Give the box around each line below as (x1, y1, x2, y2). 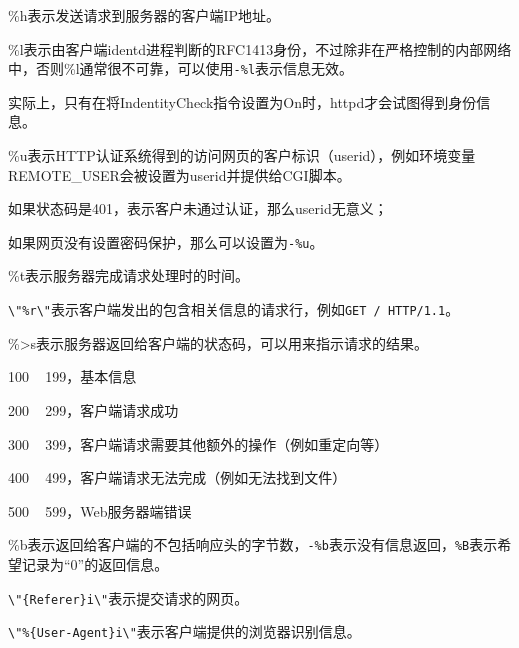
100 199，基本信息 (8, 366, 137, 387)
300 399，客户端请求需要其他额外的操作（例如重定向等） (8, 433, 389, 454)
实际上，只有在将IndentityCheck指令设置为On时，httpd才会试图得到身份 (8, 91, 477, 112)
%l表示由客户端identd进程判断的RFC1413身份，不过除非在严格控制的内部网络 (8, 38, 512, 59)
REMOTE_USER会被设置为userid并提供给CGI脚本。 (8, 164, 351, 185)
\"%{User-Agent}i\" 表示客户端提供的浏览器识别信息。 (8, 621, 361, 642)
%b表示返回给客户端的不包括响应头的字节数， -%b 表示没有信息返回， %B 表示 (8, 534, 498, 555)
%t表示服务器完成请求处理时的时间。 (8, 265, 250, 286)
